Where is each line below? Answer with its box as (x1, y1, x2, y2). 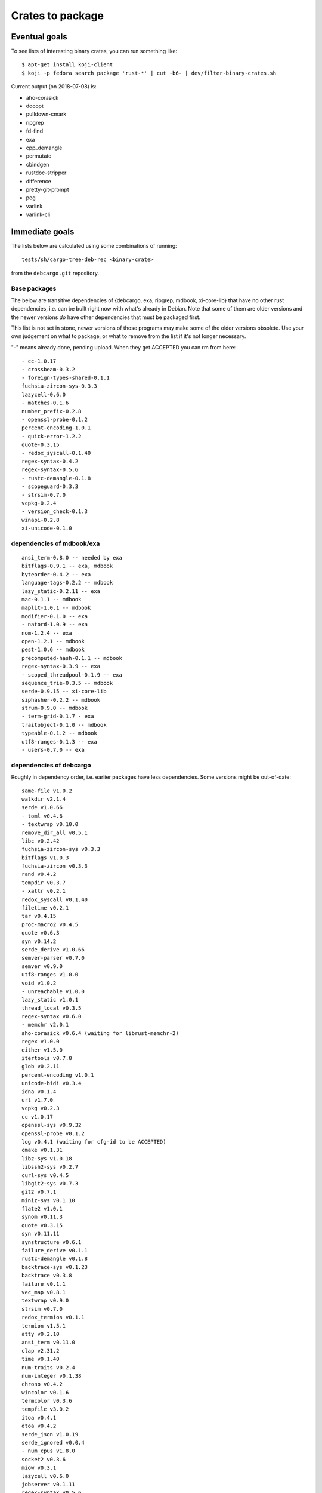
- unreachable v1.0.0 (21, 988, 85, 994)
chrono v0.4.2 (21, 1381, 63, 1388)
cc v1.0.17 (21, 1113, 54, 1120)
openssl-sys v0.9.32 (21, 1122, 82, 1129)
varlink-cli (26, 211, 51, 218)
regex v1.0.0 (21, 1038, 60, 1045)
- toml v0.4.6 (21, 812, 63, 819)
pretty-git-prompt (26, 186, 70, 193)
